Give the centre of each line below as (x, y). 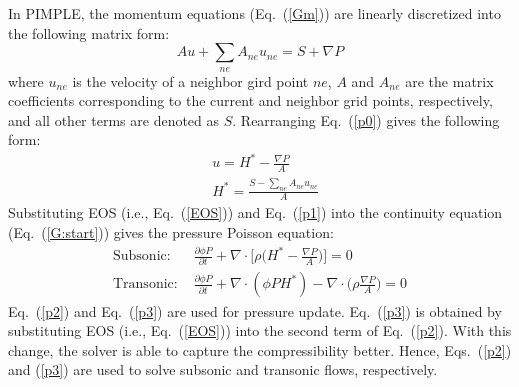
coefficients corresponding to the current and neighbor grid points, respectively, (250, 100)
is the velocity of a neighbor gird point (190, 80)
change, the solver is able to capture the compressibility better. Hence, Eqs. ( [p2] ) (260, 349)
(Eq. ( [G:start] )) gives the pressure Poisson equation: (171, 232)
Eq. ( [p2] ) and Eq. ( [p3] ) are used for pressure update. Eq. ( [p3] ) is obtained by (255, 310)
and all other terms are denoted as (114, 119)
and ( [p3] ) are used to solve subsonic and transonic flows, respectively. (223, 369)
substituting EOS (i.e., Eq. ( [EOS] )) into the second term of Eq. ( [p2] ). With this (260, 330)
